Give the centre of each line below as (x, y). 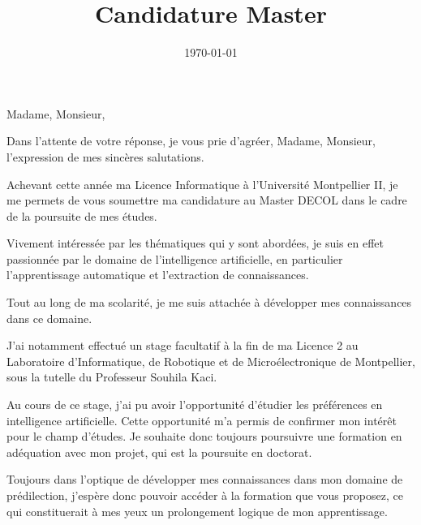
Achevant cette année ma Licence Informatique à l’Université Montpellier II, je (202, 184)
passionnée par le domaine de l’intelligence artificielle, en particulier (175, 258)
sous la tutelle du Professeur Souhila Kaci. (112, 377)
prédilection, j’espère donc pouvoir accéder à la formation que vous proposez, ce (205, 495)
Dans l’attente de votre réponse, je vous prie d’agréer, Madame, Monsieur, (191, 141)
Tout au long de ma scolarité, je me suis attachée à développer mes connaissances (209, 302)
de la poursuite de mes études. (82, 215)
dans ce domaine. (49, 318)
